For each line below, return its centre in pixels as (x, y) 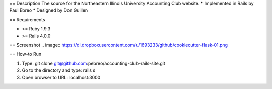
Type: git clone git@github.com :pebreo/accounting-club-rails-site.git (94, 63)
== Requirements (27, 19)
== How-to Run (25, 54)
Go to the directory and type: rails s (59, 70)
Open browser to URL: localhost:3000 (61, 77)
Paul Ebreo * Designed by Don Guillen (49, 10)
